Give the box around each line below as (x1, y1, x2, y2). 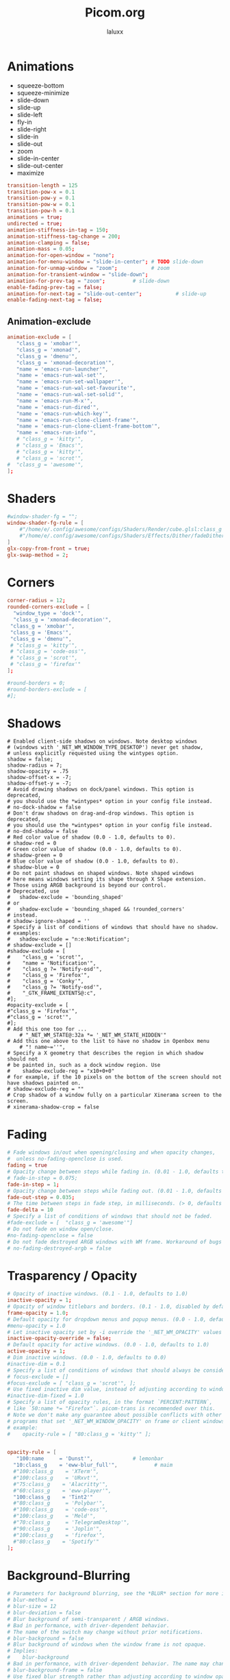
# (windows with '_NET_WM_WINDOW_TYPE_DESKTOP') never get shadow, (7, 744, 204, 751)
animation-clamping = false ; (7, 239, 90, 246)
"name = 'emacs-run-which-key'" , (16, 410, 112, 417)
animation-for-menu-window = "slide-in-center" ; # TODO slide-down (7, 258, 204, 265)
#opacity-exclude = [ (7, 1002, 69, 1009)
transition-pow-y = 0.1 (7, 195, 75, 201)
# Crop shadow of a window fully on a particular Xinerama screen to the (7, 1091, 222, 1099)
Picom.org (85, 5, 145, 21)
